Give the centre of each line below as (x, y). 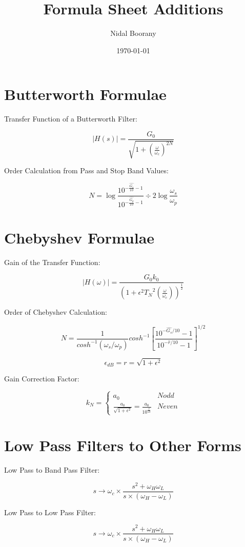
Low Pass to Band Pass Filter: (52, 470)
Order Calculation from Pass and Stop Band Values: (86, 170)
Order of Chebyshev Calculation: (56, 312)
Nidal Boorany (133, 33)
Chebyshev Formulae (79, 237)
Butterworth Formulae (85, 94)
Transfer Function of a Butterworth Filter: (71, 119)
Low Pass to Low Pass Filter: (50, 512)
